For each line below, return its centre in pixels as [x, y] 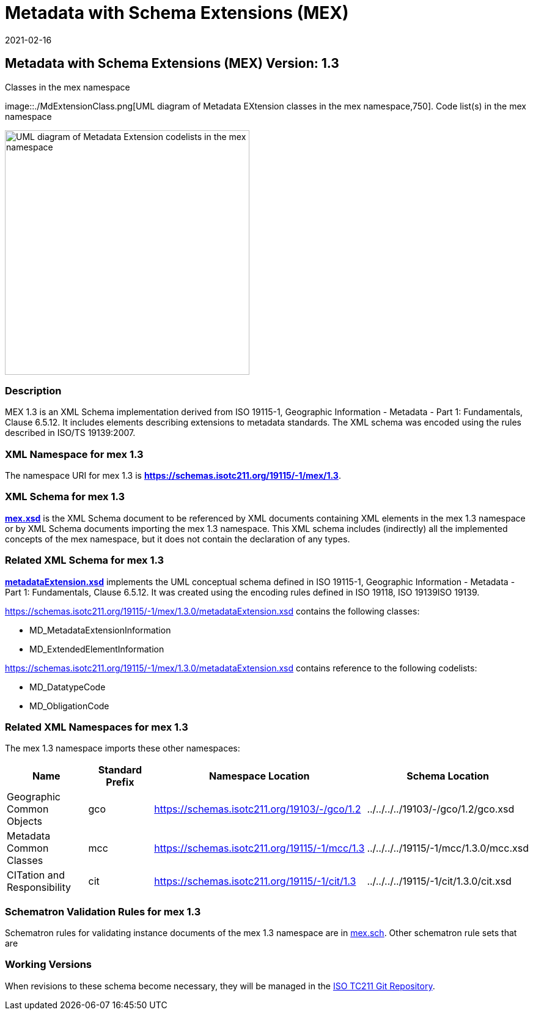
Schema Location [448, 776]
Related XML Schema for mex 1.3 [85, 560]
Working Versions [49, 965]
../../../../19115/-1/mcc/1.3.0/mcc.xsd [448, 848]
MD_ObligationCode [69, 706]
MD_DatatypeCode [68, 687]
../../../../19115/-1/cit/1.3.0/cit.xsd [439, 881]
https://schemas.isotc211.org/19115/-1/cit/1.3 [255, 881]
